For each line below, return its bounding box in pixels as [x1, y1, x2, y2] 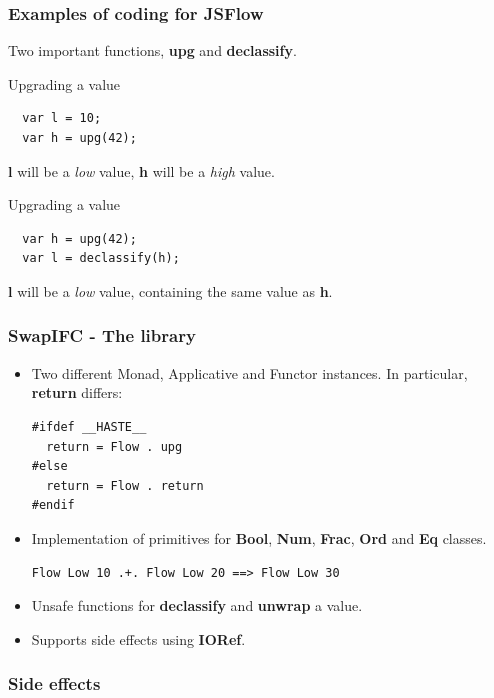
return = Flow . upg [46, 439, 183, 454]
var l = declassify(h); [22, 251, 180, 266]
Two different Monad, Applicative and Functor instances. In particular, [31, 362, 468, 383]
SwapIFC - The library [8, 323, 196, 348]
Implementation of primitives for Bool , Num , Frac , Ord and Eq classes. [31, 527, 487, 548]
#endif [31, 498, 75, 513]
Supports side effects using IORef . [31, 628, 246, 649]
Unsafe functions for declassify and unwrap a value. [31, 595, 363, 616]
